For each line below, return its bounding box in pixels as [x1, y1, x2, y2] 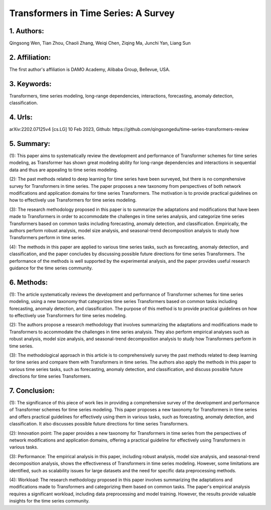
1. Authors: [9, 27, 45, 35]
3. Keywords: [9, 80, 52, 88]
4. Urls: [9, 113, 33, 122]
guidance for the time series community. [9, 265, 93, 271]
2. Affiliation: [9, 53, 51, 61]
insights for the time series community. [9, 498, 90, 504]
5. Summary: [9, 139, 50, 148]
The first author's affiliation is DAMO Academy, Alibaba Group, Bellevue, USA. [9, 66, 171, 72]
